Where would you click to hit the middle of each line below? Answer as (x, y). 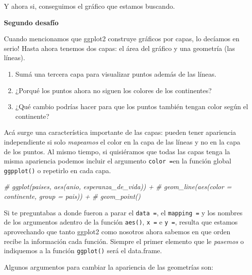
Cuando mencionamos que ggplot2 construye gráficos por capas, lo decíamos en (122, 39)
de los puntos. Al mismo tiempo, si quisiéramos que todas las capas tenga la (117, 151)
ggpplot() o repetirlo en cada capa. (58, 170)
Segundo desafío (31, 22)
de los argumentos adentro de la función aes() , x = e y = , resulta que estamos (121, 222)
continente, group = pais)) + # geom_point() (72, 196)
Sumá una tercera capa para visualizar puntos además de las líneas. (116, 73)
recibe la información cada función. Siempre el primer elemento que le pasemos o (124, 241)
